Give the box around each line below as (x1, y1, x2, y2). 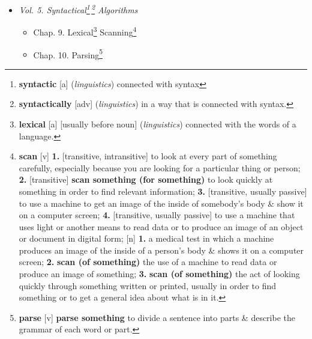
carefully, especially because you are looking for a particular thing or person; (19, 161, 301, 174)
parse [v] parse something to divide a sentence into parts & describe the (19, 311, 295, 323)
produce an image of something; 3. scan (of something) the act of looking (19, 267, 300, 280)
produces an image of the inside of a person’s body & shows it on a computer (19, 243, 304, 256)
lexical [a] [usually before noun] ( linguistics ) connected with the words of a (19, 117, 296, 130)
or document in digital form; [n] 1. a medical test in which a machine (19, 232, 274, 245)
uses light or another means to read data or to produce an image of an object (19, 220, 304, 233)
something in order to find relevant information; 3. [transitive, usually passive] (19, 185, 307, 197)
